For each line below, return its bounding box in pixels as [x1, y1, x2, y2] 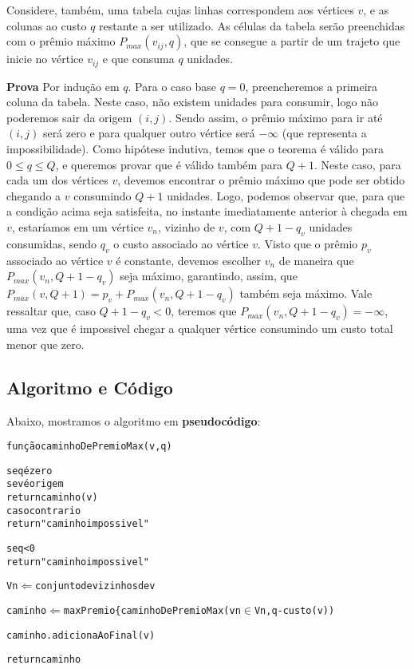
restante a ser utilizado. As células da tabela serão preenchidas [99, 17, 405, 34]
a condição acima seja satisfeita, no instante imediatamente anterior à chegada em [6, 203, 408, 220]
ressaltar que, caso [6, 303, 96, 319]
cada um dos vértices [6, 172, 108, 188]
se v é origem [6, 478, 64, 490]
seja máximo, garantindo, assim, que [120, 267, 298, 284]
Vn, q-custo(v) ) [254, 605, 335, 617]
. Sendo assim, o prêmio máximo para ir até [168, 109, 383, 125]
